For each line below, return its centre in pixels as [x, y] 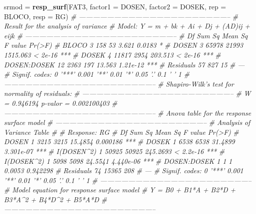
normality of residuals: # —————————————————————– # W [128, 93]
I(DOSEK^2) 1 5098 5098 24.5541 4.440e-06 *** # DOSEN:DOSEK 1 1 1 [118, 161]
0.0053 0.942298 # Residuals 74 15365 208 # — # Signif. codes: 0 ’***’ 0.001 [124, 170]
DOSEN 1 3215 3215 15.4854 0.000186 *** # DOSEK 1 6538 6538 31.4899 [119, 141]
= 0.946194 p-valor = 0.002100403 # [61, 103]
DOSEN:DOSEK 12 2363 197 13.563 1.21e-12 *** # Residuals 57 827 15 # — [125, 64]
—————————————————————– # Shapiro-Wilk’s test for [119, 83]
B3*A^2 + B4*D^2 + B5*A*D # [56, 199]
